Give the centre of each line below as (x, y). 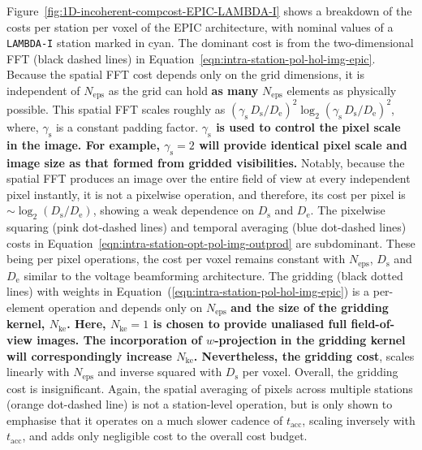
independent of (43, 91)
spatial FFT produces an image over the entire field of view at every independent (209, 178)
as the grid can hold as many (183, 91)
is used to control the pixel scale (308, 126)
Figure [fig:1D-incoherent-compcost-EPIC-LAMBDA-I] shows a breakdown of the (209, 11)
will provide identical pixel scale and (303, 144)
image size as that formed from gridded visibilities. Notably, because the (206, 162)
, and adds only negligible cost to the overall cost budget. (165, 436)
